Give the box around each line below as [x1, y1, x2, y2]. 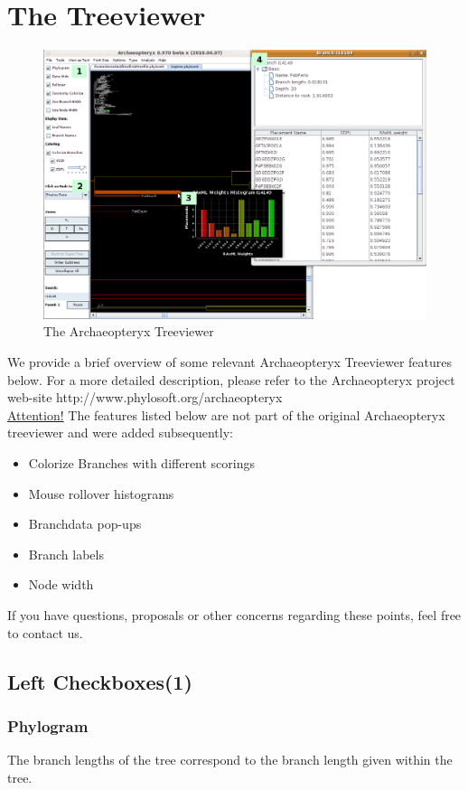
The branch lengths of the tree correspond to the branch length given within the [7, 750, 453, 769]
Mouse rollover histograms [28, 484, 174, 503]
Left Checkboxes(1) [7, 667, 192, 695]
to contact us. [7, 623, 83, 642]
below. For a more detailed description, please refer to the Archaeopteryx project [7, 370, 455, 389]
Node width [28, 575, 94, 594]
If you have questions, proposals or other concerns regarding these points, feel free [7, 605, 462, 624]
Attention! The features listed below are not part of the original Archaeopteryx [7, 405, 445, 424]
